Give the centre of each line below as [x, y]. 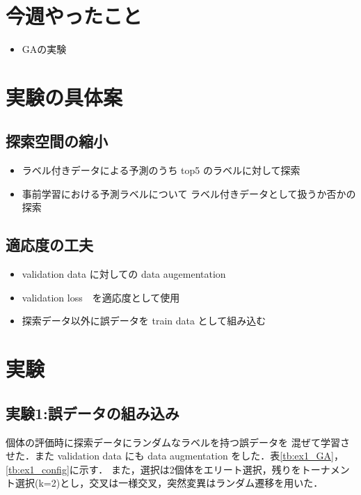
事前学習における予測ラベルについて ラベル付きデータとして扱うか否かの [189, 193]
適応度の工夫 [49, 245]
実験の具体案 [64, 96]
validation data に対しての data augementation [124, 274]
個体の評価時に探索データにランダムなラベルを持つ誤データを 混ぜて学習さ [178, 442]
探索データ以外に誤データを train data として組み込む [144, 321]
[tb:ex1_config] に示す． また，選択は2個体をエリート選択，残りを [153, 469]
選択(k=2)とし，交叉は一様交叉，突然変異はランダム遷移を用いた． [169, 483]
